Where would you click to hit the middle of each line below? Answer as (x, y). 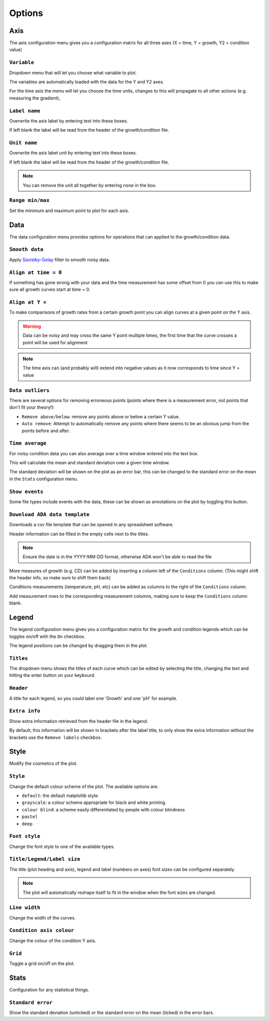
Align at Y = (28, 302)
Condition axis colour (42, 930)
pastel (30, 817)
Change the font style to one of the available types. (62, 846)
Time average (28, 443)
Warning (32, 326)
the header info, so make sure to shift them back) (60, 578)
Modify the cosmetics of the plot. (43, 763)
